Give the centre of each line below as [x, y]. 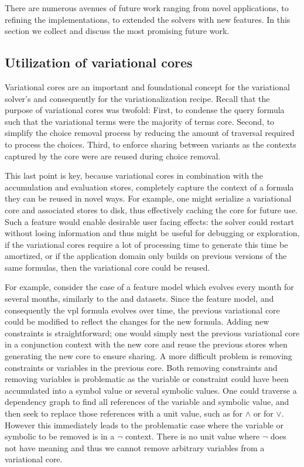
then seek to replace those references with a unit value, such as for [124, 413]
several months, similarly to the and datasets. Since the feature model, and [139, 299]
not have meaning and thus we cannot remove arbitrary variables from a [135, 447]
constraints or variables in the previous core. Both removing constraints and [141, 367]
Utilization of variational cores [99, 62]
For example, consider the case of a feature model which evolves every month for [149, 287]
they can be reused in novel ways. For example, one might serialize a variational [148, 198]
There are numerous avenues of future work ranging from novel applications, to [147, 8]
